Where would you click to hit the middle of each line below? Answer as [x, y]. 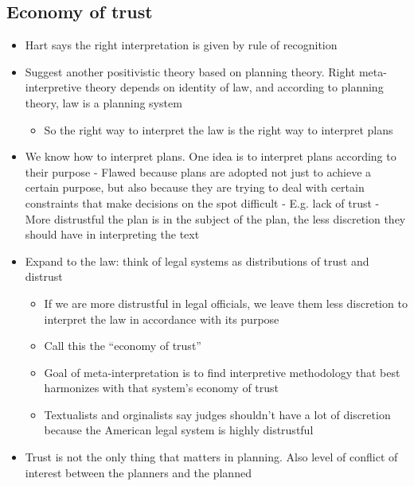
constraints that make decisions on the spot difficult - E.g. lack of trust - [202, 202]
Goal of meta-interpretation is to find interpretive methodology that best [222, 372]
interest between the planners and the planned [138, 472]
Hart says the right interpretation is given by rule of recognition [181, 45]
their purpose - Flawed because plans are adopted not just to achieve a [198, 171]
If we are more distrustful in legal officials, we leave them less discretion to [226, 303]
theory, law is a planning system [103, 102]
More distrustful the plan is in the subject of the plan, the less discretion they [215, 218]
